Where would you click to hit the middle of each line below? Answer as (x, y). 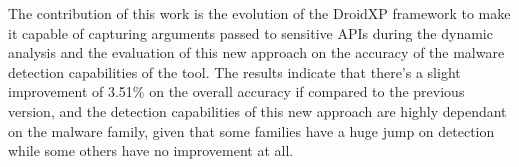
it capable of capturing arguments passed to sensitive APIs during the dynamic (250, 32)
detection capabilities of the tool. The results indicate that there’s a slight (234, 71)
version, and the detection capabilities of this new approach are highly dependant (257, 110)
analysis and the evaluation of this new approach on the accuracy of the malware (256, 52)
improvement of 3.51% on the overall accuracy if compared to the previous (236, 91)
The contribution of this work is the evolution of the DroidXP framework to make (259, 13)
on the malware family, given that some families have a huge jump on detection (251, 130)
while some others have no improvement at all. (151, 150)
